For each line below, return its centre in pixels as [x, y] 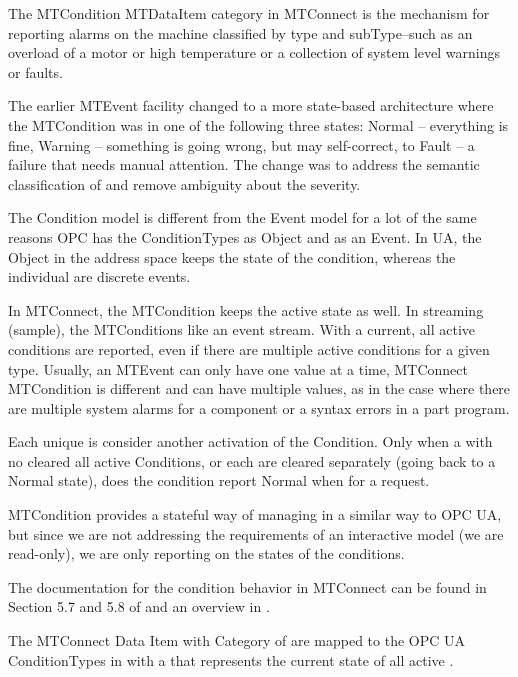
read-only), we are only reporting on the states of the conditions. [206, 553]
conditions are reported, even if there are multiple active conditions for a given [249, 348]
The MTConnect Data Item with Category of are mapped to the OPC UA [236, 640]
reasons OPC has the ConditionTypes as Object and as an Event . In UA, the [245, 236]
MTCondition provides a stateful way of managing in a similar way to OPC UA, [255, 514]
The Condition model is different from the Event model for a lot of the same [242, 217]
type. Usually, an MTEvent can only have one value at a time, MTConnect [238, 368]
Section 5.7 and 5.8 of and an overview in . [139, 606]
